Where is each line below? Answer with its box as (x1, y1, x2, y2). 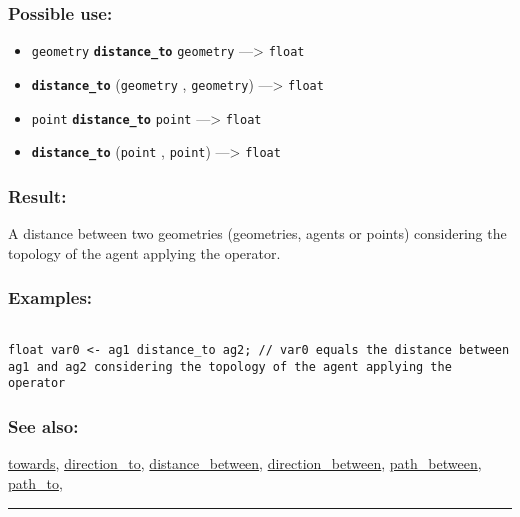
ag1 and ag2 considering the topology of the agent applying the (8, 359, 452, 374)
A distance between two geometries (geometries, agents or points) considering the (8, 223, 507, 244)
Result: (8, 183, 67, 208)
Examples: (8, 285, 93, 310)
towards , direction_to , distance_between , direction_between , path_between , (8, 453, 482, 474)
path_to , (8, 472, 63, 493)
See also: (8, 414, 79, 439)
